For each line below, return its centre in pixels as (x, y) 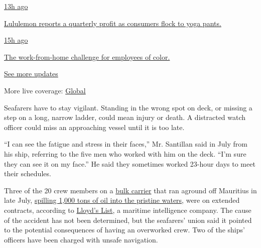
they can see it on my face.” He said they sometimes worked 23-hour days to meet (130, 163)
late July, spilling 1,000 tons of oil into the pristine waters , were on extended (122, 200)
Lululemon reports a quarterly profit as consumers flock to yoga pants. (113, 23)
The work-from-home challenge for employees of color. (87, 56)
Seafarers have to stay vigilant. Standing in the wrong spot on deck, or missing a (128, 107)
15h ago (16, 40)
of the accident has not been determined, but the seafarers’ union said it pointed (128, 220)
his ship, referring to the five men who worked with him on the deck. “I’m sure (125, 153)
